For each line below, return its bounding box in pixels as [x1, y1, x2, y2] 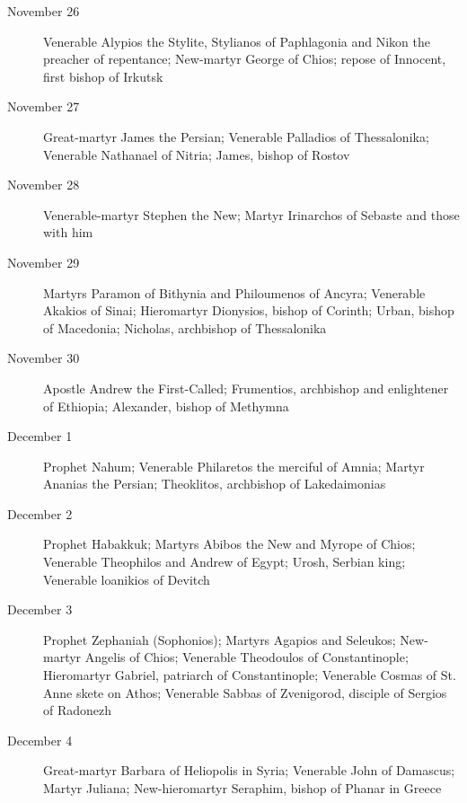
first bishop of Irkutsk [43, 66, 163, 85]
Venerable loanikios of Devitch [43, 569, 210, 588]
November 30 [7, 349, 80, 367]
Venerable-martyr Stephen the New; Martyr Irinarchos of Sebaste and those [43, 205, 460, 224]
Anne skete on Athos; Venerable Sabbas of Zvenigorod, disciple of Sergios [43, 683, 447, 702]
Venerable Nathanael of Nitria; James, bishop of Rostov [43, 145, 350, 163]
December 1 [7, 427, 73, 446]
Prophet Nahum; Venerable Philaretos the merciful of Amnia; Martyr [43, 456, 425, 475]
